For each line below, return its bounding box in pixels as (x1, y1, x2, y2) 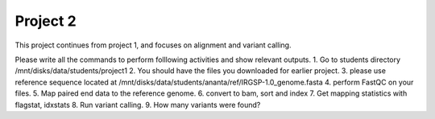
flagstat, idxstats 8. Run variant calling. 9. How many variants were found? (14, 100, 261, 109)
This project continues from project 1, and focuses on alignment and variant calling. (14, 40, 292, 50)
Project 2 (14, 12, 77, 30)
